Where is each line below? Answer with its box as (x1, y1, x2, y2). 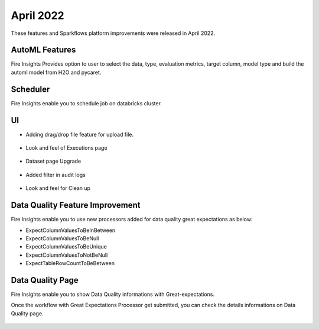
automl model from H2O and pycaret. (11, 69, 102, 76)
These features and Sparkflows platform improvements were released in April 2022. (11, 30, 216, 37)
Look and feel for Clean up (25, 185, 91, 192)
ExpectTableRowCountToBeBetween (25, 260, 115, 267)
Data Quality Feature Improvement (11, 200, 141, 210)
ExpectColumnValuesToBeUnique (25, 243, 108, 250)
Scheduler (11, 84, 50, 94)
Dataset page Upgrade (25, 157, 82, 165)
